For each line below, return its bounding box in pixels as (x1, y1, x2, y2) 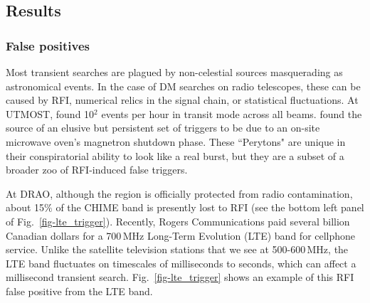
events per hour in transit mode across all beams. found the (101, 106, 362, 121)
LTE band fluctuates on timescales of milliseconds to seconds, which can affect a (6, 255, 356, 270)
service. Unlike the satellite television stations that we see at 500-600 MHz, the (6, 242, 349, 257)
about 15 (6, 200, 45, 215)
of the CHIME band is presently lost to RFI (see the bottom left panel (55, 200, 364, 215)
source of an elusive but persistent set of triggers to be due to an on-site (6, 120, 320, 135)
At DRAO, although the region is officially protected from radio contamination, (6, 186, 353, 201)
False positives (6, 36, 90, 54)
